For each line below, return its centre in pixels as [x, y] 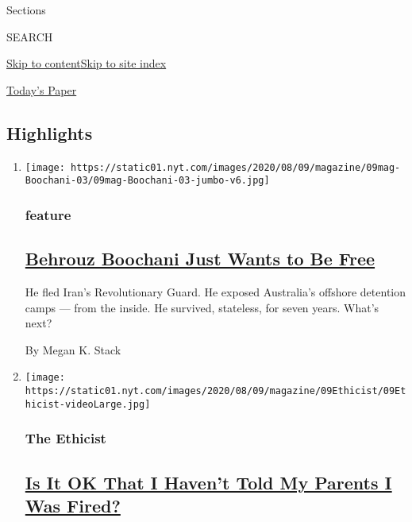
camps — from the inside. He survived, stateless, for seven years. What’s [202, 307]
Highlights [50, 132]
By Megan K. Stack [73, 349]
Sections [26, 10]
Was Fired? [73, 505]
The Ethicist [65, 438]
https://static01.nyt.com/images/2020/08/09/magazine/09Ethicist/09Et [216, 391]
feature [48, 214]
